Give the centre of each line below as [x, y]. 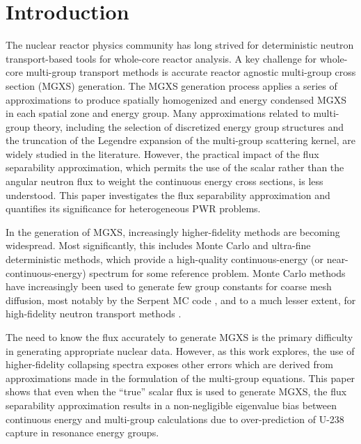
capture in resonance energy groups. [82, 433]
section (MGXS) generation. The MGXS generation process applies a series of [171, 85]
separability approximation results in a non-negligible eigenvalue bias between [171, 405]
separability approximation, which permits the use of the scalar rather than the [175, 167]
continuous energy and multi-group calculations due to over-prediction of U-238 [175, 419]
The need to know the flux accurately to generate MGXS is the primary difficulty [179, 337]
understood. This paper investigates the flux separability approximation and [168, 195]
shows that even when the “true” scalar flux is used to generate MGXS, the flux [176, 391]
